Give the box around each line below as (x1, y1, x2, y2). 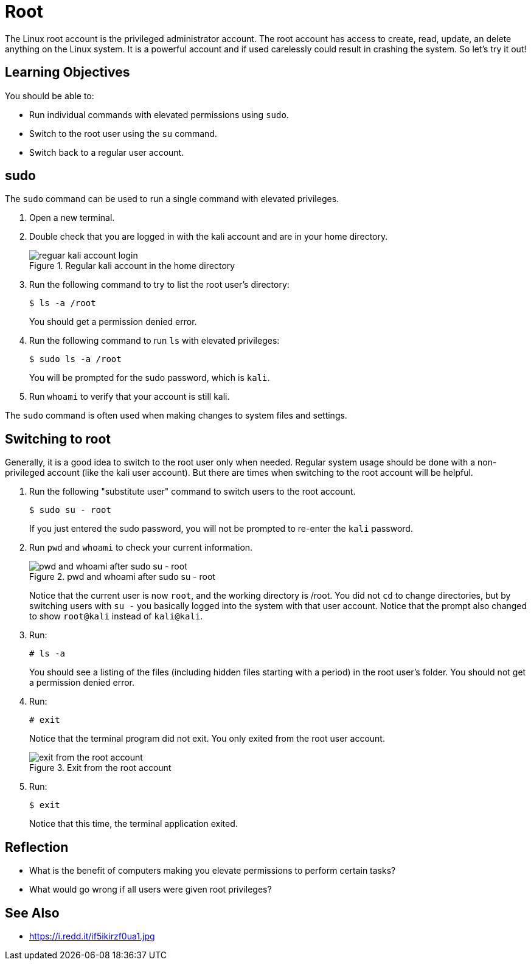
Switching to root (5, 431, 111, 447)
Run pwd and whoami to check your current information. (29, 542, 253, 553)
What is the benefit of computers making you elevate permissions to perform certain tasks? (29, 865, 396, 876)
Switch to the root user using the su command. (29, 128, 217, 139)
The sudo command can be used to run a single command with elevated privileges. (5, 193, 339, 204)
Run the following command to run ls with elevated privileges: (29, 335, 280, 346)
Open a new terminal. (29, 212, 115, 223)
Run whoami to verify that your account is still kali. (29, 391, 230, 402)
